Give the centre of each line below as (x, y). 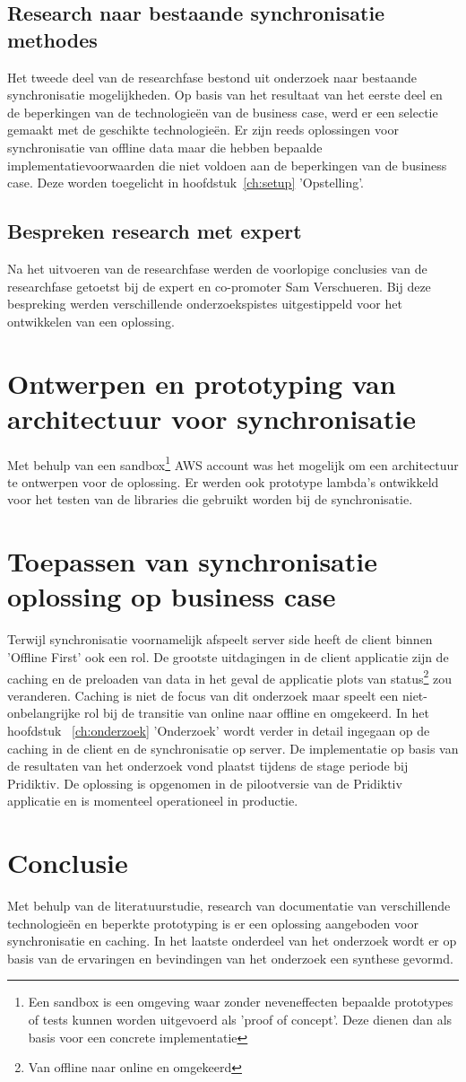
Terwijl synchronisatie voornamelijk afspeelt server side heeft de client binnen (220, 639)
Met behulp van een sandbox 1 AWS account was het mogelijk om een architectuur (233, 463)
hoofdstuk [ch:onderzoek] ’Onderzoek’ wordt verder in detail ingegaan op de (219, 731)
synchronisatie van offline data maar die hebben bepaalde (165, 147)
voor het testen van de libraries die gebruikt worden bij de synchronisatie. (210, 499)
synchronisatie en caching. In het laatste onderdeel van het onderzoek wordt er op (232, 941)
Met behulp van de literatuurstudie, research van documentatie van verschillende (229, 906)
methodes (52, 39)
